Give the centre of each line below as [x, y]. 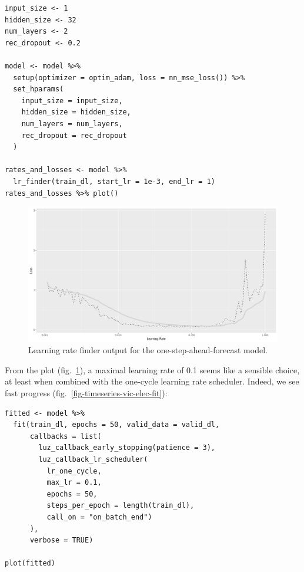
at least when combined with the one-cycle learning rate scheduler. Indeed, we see [152, 381]
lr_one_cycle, [74, 471]
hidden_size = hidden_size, [76, 112]
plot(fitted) [30, 563]
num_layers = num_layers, [72, 124]
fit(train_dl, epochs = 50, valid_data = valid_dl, [116, 425]
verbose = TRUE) [61, 540]
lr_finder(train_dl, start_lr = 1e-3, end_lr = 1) [114, 181]
